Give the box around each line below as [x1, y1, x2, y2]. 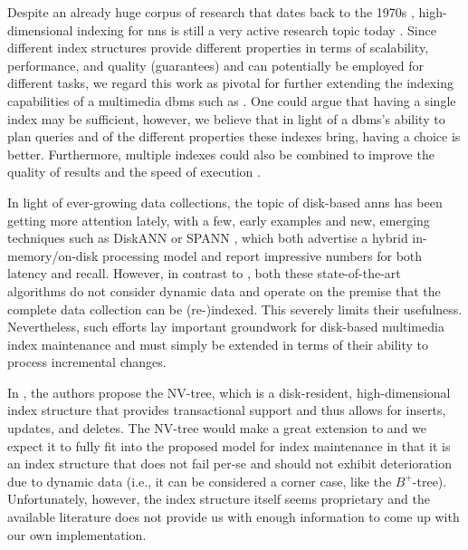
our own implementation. [7, 525, 147, 544]
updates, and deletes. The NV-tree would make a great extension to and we [7, 419, 427, 438]
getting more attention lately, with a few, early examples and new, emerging [7, 210, 430, 229]
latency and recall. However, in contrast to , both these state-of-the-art [7, 264, 401, 283]
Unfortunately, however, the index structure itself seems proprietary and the [7, 489, 430, 508]
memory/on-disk [7, 246, 99, 265]
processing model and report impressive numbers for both [102, 246, 423, 265]
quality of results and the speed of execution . [7, 162, 261, 181]
